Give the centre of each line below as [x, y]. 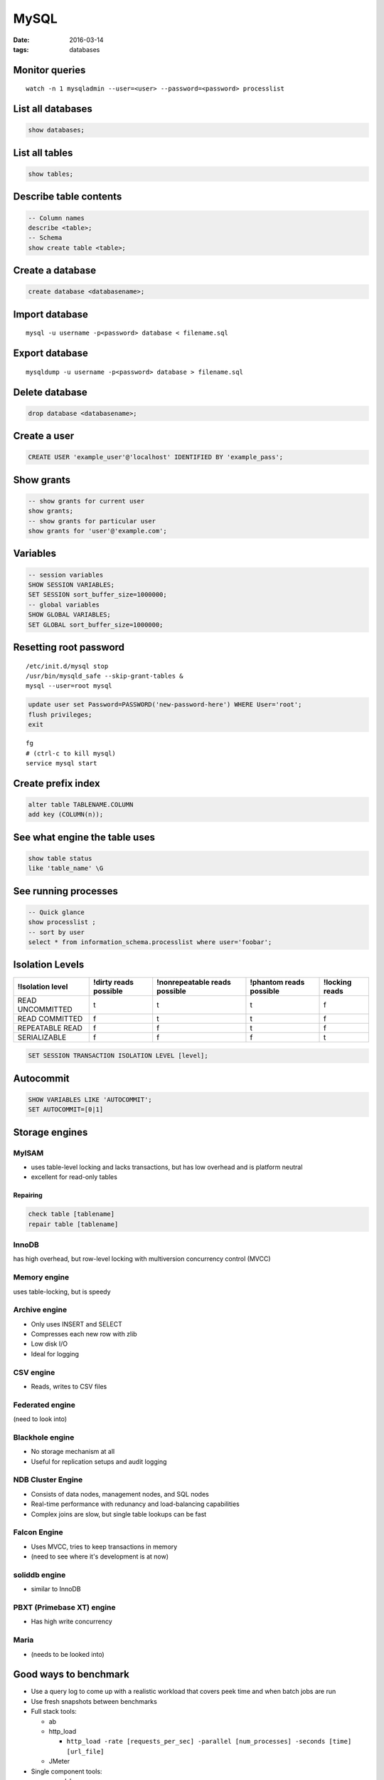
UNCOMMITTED [45, 1009]
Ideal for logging [55, 1354]
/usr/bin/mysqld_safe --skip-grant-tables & [105, 676]
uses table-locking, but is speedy [62, 1292]
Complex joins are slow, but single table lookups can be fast [119, 1514]
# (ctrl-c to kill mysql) [71, 753]
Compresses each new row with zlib [84, 1334]
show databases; [57, 130]
